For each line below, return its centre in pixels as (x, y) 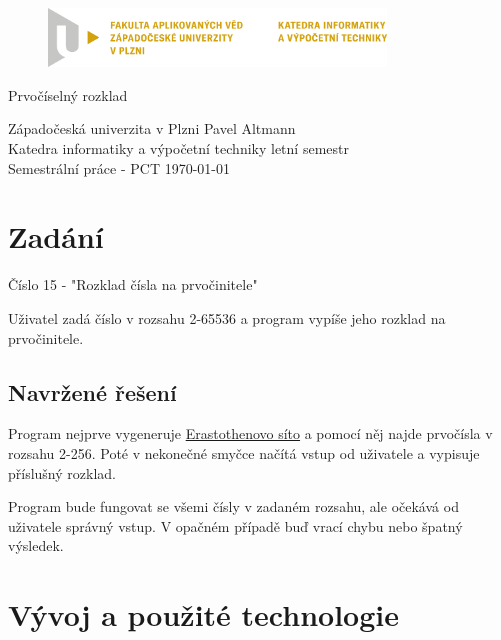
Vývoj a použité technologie (203, 614)
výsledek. (36, 545)
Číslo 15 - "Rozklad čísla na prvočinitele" (133, 284)
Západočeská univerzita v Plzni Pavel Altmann (152, 128)
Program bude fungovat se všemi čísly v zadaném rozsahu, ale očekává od (233, 506)
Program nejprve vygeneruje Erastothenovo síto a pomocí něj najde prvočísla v (250, 433)
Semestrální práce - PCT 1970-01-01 (119, 167)
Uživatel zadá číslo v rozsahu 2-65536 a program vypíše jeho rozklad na (227, 317)
